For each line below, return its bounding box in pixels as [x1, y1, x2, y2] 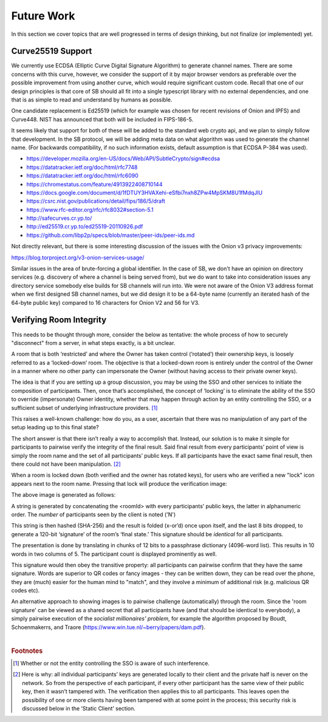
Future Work [11, 9, 75, 22]
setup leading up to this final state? [11, 424, 100, 431]
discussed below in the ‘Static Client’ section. [22, 705, 136, 712]
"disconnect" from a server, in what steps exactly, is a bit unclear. [11, 339, 176, 346]
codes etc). [11, 587, 40, 594]
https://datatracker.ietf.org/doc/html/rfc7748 [26, 163, 138, 171]
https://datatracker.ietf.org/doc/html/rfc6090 [26, 172, 139, 179]
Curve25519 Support [11, 46, 92, 56]
